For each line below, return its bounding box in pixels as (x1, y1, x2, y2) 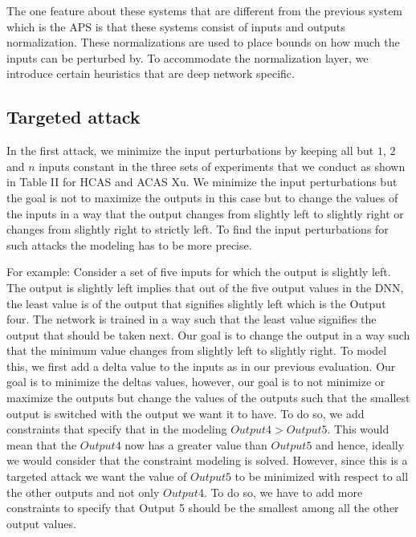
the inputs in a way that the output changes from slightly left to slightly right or (6, 205, 404, 222)
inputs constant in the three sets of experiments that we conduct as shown (39, 157, 406, 174)
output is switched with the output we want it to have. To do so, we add (6, 405, 365, 421)
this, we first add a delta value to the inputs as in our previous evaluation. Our (6, 357, 396, 374)
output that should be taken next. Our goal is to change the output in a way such (6, 326, 410, 343)
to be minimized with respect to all (235, 468, 409, 485)
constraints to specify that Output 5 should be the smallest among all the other (6, 499, 399, 516)
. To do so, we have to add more (203, 483, 363, 500)
